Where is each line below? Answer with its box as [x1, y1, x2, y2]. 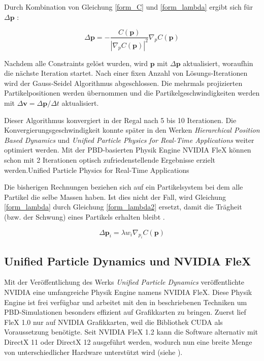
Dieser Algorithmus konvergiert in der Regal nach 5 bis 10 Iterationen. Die [4, 114, 237, 125]
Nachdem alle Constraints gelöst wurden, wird [4, 57, 148, 68]
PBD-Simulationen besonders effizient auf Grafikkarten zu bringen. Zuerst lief [4, 307, 246, 317]
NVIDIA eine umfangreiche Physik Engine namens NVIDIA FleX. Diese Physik [4, 287, 252, 297]
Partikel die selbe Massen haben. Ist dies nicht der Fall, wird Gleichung [4, 191, 226, 202]
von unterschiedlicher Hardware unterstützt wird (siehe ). [4, 346, 183, 357]
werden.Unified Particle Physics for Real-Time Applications [4, 164, 189, 175]
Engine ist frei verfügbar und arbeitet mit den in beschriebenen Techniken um [4, 296, 247, 307]
